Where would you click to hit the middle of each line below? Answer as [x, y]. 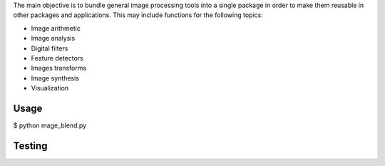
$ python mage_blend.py [50, 125]
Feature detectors [57, 58]
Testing [30, 146]
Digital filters [50, 48]
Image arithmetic [56, 28]
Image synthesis [55, 78]
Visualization [50, 88]
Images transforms [59, 68]
